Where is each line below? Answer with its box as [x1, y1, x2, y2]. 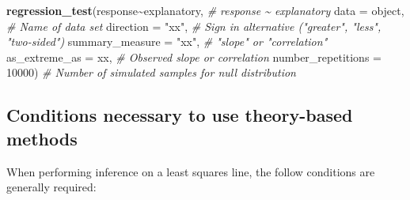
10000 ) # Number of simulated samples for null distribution [6, 64, 296, 81]
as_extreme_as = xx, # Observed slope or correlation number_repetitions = [6, 48, 382, 65]
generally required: [6, 179, 97, 195]
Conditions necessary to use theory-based [6, 103, 353, 127]
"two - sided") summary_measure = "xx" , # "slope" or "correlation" [6, 33, 328, 50]
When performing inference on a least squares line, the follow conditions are [6, 163, 375, 179]
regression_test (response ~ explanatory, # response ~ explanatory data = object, [6, 2, 404, 18]
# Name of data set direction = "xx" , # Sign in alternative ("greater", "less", [6, 17, 382, 34]
